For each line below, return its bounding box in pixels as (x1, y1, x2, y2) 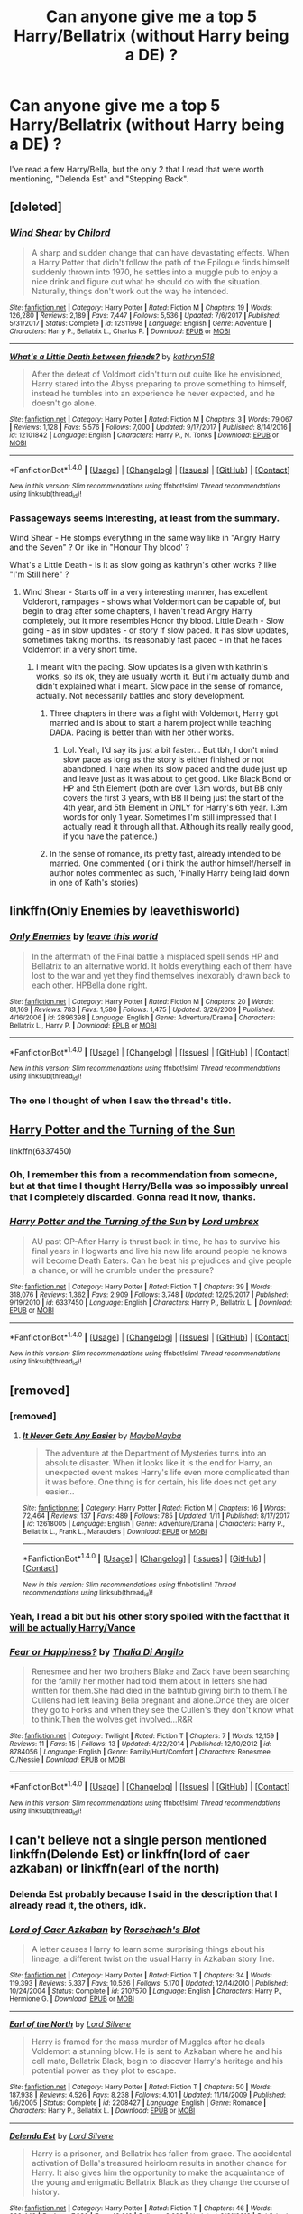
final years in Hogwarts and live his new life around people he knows (31, 1245, 287, 1256)
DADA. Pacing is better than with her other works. (49, 727, 234, 738)
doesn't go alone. (31, 397, 97, 408)
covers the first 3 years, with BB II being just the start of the (62, 792, 284, 803)
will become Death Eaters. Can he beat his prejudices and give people (31, 1255, 292, 1266)
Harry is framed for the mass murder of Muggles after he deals (31, 2036, 266, 2047)
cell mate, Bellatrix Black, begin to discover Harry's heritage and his (31, 2056, 284, 2066)
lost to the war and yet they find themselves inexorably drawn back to (31, 970, 291, 981)
